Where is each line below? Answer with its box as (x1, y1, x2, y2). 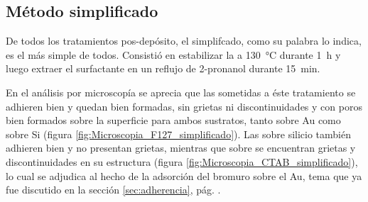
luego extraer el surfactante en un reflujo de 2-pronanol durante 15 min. (6, 61, 320, 76)
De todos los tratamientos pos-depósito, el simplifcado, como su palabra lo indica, (6, 33, 362, 48)
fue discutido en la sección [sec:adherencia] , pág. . (6, 182, 221, 197)
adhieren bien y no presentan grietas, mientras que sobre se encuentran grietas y (6, 140, 356, 155)
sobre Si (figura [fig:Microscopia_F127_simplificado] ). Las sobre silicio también (6, 126, 351, 141)
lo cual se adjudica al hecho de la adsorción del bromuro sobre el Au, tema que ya (6, 168, 362, 183)
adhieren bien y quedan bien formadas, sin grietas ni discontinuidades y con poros (6, 99, 362, 113)
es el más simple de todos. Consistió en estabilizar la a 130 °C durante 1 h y (6, 47, 341, 62)
